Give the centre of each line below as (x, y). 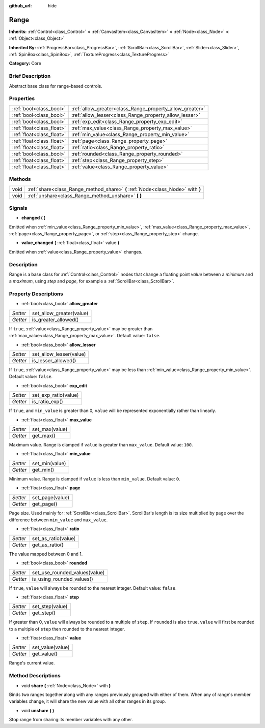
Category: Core (25, 63)
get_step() (44, 613)
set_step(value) (50, 606)
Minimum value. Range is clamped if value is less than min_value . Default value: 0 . (94, 479)
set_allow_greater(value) (60, 313)
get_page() (45, 504)
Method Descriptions (35, 676)
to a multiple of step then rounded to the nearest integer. (67, 629)
